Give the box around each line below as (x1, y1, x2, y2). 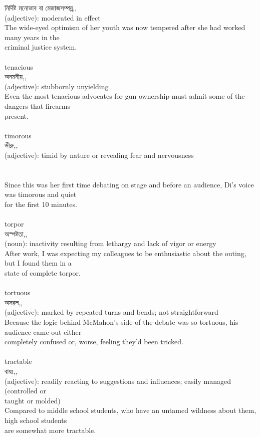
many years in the (5, 32, 60, 42)
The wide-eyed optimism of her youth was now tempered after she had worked (5, 22, 245, 33)
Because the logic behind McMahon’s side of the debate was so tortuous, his (5, 317, 238, 327)
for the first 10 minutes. (5, 198, 77, 209)
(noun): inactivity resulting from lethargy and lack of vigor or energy (5, 238, 216, 249)
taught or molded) (5, 395, 61, 405)
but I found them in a (5, 258, 72, 268)
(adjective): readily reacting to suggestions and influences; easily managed (5, 375, 231, 386)
